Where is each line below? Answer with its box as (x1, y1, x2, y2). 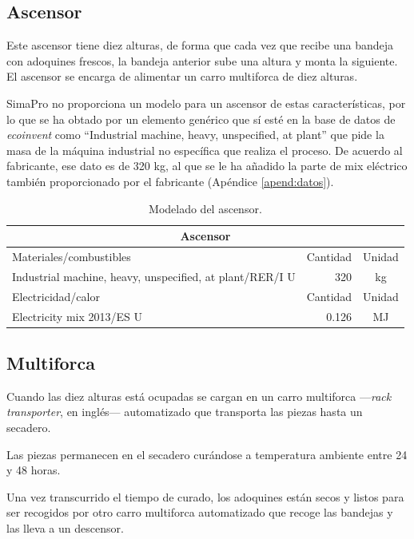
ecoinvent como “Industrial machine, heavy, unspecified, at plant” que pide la (6, 126, 384, 143)
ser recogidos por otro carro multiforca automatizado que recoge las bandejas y (6, 504, 393, 521)
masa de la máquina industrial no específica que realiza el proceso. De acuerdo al (6, 141, 403, 158)
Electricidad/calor (12, 287, 100, 304)
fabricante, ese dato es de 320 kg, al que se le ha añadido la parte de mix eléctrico (6, 157, 408, 174)
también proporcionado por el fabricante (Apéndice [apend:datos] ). (6, 172, 334, 189)
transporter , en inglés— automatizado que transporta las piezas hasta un (6, 403, 363, 420)
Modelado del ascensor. (149, 200, 262, 216)
